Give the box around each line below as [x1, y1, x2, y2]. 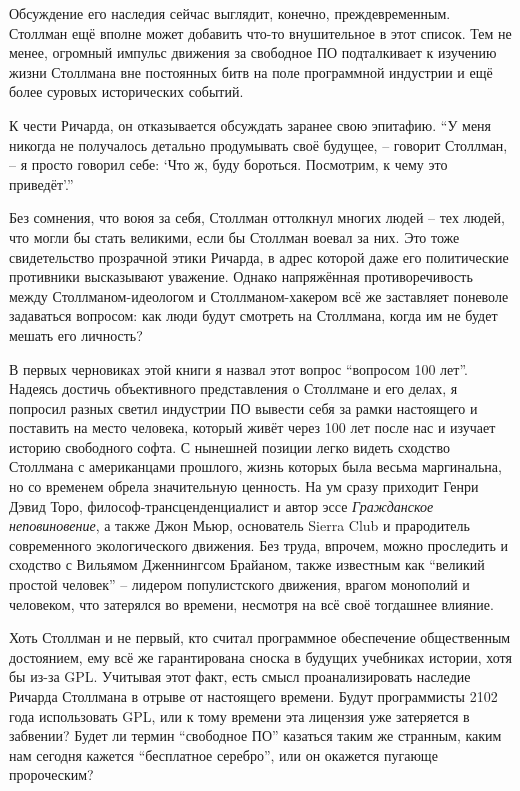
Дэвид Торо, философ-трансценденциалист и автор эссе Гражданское [9, 495, 434, 516]
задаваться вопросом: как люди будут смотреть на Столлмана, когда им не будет [9, 305, 498, 326]
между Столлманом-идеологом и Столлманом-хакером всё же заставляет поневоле [9, 285, 509, 306]
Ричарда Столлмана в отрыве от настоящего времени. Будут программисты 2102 [9, 686, 498, 706]
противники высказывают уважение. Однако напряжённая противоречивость [9, 266, 473, 287]
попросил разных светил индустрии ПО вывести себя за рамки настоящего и [9, 397, 478, 418]
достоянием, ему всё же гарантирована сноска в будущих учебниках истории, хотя [9, 646, 512, 667]
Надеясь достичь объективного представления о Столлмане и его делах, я [9, 378, 458, 399]
